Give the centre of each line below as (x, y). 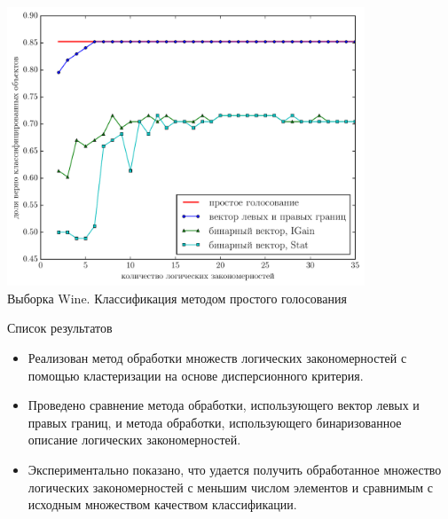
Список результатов (60, 328)
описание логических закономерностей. (134, 440)
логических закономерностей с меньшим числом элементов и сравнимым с (230, 487)
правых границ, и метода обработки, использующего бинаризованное (215, 422)
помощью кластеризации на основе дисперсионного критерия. (196, 375)
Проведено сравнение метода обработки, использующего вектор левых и (224, 405)
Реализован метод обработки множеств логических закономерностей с (217, 357)
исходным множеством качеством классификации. (162, 504)
